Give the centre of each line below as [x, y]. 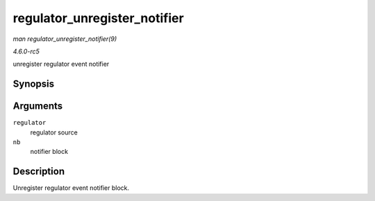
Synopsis [34, 84]
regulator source [54, 132]
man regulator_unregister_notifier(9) [65, 39]
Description [39, 172]
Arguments [38, 106]
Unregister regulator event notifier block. [71, 188]
